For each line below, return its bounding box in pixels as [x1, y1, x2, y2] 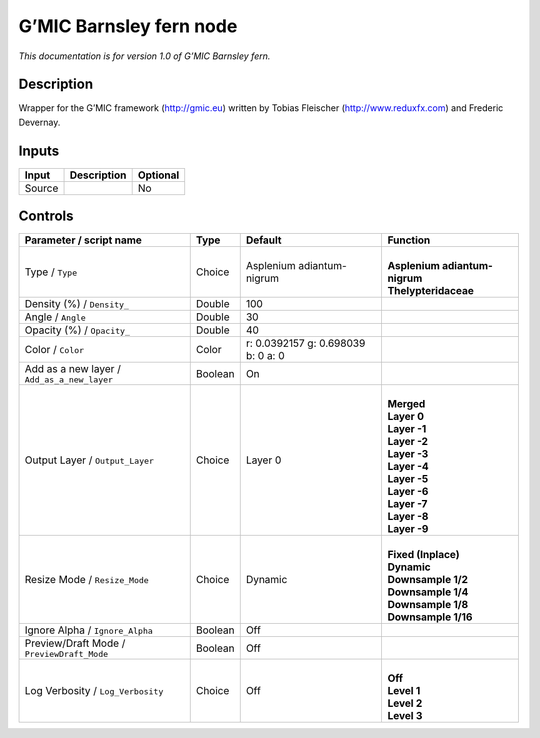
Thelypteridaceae [387, 284, 474, 298]
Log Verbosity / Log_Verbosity [24, 684, 164, 698]
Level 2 [387, 696, 423, 710]
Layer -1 [387, 422, 427, 436]
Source [24, 181, 59, 195]
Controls [18, 208, 74, 225]
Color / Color [24, 343, 85, 357]
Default [245, 233, 282, 247]
